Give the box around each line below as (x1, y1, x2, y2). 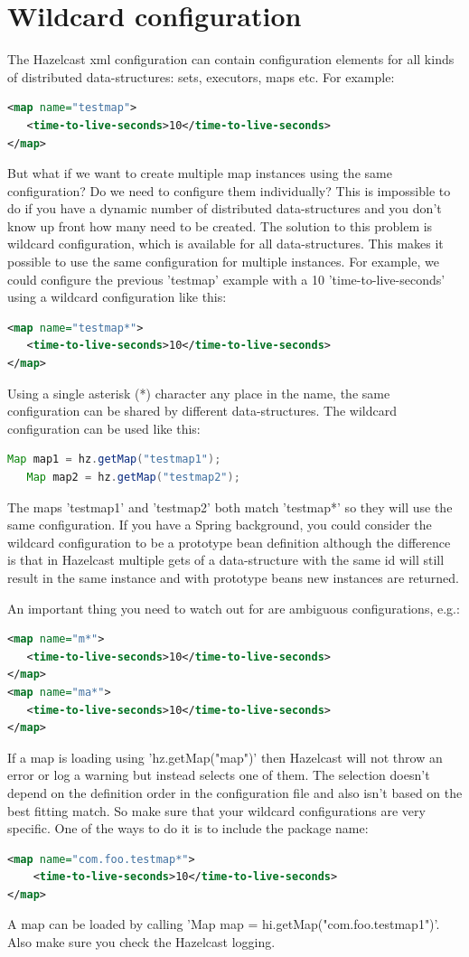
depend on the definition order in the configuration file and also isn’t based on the (7, 783, 463, 802)
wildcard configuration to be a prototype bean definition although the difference (7, 532, 451, 551)
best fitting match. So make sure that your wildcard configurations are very (7, 801, 426, 820)
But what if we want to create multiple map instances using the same (7, 164, 392, 183)
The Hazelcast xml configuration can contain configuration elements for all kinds (7, 50, 455, 69)
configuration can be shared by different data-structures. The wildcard (7, 401, 397, 420)
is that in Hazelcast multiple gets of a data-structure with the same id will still (7, 550, 445, 569)
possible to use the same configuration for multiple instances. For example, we (7, 252, 439, 271)
